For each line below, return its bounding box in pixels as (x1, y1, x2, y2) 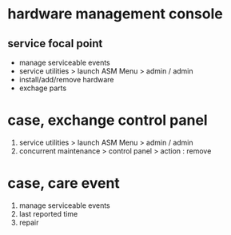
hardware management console (7, 5, 223, 23)
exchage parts (18, 83, 67, 93)
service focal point (7, 37, 103, 50)
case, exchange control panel (7, 111, 209, 129)
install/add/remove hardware (18, 75, 114, 84)
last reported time (18, 209, 78, 218)
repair (18, 217, 39, 227)
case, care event (7, 174, 121, 193)
